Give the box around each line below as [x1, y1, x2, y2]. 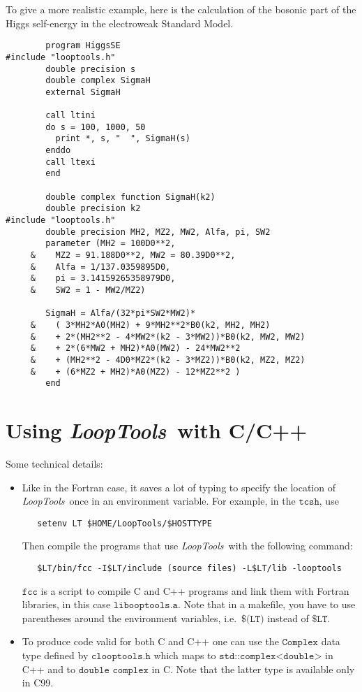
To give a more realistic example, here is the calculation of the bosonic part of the [6, 2, 356, 16]
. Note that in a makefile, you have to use [177, 597, 356, 612]
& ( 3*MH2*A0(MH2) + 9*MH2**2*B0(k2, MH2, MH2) [30, 319, 271, 330]
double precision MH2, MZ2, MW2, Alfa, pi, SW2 [45, 226, 271, 237]
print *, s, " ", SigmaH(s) [55, 134, 190, 144]
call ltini [45, 110, 96, 121]
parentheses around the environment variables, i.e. [22, 610, 237, 625]
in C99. [22, 675, 54, 690]
